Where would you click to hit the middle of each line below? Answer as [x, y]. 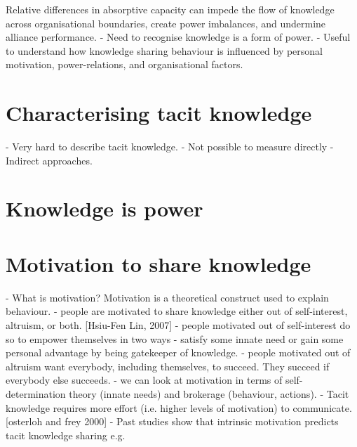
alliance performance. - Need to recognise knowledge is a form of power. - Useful [178, 37]
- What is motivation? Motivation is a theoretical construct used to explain [167, 297]
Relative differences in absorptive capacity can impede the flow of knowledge [170, 9]
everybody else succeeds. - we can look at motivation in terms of [144, 380]
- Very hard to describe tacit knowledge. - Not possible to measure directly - [170, 147]
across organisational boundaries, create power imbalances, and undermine [166, 23]
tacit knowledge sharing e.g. [66, 435]
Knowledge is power [105, 208]
